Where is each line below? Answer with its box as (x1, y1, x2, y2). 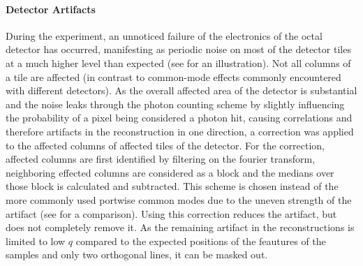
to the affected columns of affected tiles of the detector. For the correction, (6, 138, 325, 152)
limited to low (6, 233, 66, 248)
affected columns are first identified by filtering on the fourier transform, (6, 152, 316, 166)
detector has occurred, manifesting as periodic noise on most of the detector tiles (6, 42, 351, 57)
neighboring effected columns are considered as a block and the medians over (6, 165, 334, 179)
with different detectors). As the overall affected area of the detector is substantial (6, 83, 357, 98)
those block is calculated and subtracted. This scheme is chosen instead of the (6, 179, 339, 193)
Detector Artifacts (6, 1, 96, 16)
